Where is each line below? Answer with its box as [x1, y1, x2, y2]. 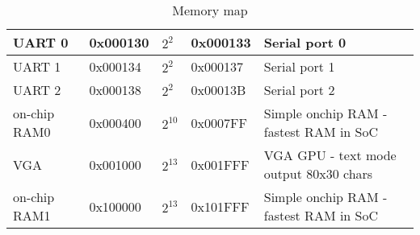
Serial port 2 [263, 80, 335, 99]
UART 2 [13, 80, 61, 99]
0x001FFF [191, 155, 250, 174]
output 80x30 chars [263, 164, 373, 183]
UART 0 [13, 33, 69, 52]
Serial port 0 [263, 33, 346, 52]
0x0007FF [191, 113, 247, 132]
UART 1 [13, 57, 61, 76]
